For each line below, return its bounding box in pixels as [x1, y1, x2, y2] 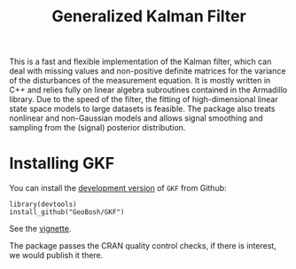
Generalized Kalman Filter [51, 6, 246, 27]
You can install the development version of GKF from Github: [9, 183, 228, 194]
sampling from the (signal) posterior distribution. [9, 123, 186, 133]
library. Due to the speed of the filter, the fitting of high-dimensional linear [9, 94, 278, 105]
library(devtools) [9, 200, 77, 210]
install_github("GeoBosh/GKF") [9, 208, 125, 217]
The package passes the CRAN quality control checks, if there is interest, [9, 241, 277, 251]
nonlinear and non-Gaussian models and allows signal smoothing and [9, 113, 263, 123]
